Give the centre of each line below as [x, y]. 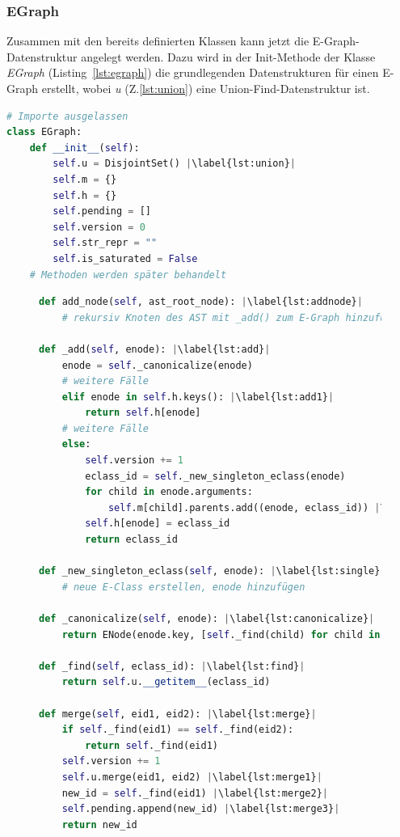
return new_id [99, 824]
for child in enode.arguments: [169, 492]
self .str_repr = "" [105, 243]
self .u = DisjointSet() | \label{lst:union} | [175, 164]
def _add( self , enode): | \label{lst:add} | [155, 349]
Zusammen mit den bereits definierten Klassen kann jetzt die [158, 41]
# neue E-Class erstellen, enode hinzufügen [183, 587]
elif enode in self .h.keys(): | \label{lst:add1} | [198, 397]
